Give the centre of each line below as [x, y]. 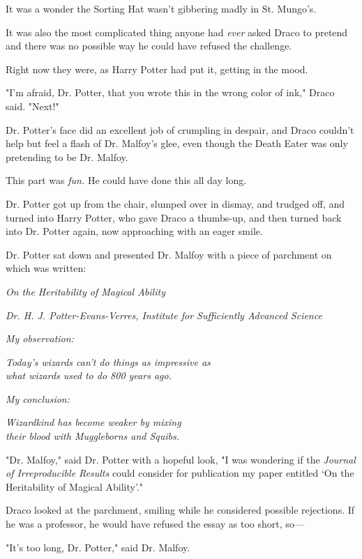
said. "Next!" [32, 106]
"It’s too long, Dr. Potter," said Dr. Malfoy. [98, 547]
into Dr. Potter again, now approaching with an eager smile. [134, 231]
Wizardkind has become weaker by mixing [93, 422]
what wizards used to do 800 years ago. [89, 375]
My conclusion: [38, 398]
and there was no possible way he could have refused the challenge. [149, 46]
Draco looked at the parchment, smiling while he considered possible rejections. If [180, 510]
